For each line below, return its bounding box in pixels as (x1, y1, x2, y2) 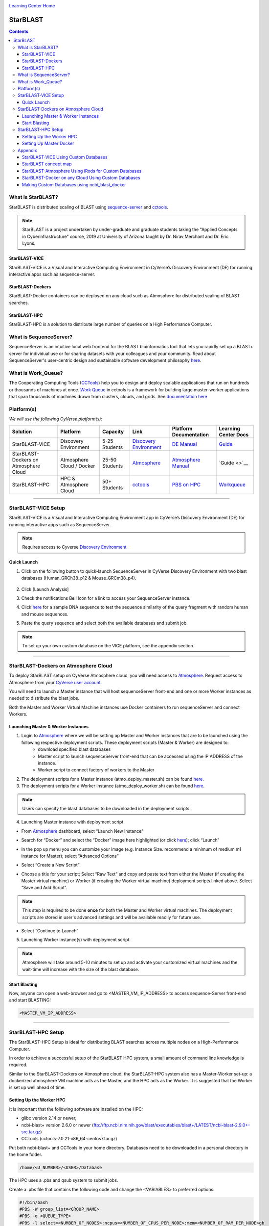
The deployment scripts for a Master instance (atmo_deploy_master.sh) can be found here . (21, 776, 204, 782)
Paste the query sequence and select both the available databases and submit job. (21, 620, 188, 626)
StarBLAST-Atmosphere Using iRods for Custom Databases (22, 168, 142, 174)
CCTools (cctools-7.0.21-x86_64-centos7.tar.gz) (21, 1136, 117, 1142)
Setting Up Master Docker (22, 140, 74, 147)
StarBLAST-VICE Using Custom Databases (22, 154, 108, 160)
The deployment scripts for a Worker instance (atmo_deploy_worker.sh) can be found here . (21, 783, 205, 789)
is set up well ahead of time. (9, 1084, 66, 1091)
